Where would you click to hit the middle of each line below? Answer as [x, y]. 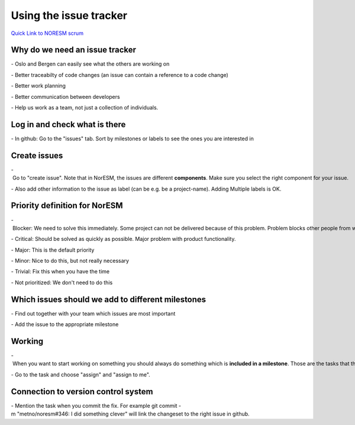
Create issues [37, 155]
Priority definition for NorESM [67, 206]
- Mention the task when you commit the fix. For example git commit [94, 405]
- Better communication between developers [66, 96]
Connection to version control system [82, 392]
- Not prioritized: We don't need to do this [62, 282]
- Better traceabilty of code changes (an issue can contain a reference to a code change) [120, 75]
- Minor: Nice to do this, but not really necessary [70, 261]
